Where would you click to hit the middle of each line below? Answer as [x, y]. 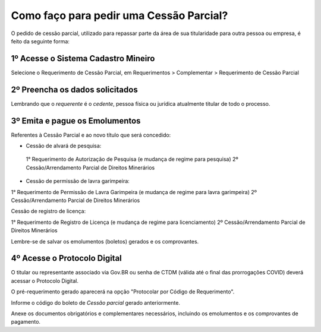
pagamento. [26, 322]
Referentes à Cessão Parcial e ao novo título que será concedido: [91, 135]
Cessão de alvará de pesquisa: [64, 146]
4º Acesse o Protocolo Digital [66, 258]
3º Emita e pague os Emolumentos [76, 121]
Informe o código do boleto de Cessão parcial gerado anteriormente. [96, 302]
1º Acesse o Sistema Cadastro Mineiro [83, 59]
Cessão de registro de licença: [48, 211]
